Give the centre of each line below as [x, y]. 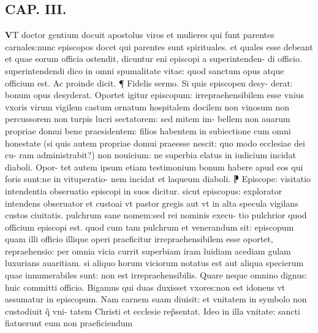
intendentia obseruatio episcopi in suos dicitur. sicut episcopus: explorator [144, 190]
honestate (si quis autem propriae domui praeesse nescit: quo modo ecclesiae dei [155, 143]
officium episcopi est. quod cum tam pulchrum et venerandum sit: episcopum [150, 227]
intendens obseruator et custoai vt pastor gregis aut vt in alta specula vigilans [152, 203]
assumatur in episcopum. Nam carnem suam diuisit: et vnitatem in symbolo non [156, 299]
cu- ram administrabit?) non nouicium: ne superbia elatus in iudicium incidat [150, 155]
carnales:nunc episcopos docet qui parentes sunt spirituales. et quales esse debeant [159, 46]
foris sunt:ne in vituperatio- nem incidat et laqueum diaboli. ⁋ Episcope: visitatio [158, 179]
